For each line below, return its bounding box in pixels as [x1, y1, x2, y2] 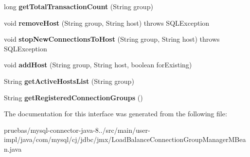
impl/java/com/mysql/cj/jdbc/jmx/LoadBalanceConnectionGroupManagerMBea [4, 134, 246, 144]
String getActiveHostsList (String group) [4, 76, 134, 86]
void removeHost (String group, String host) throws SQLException [4, 17, 210, 28]
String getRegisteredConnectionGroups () [4, 92, 143, 102]
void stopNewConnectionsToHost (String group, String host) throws [4, 34, 220, 44]
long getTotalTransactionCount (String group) [4, 1, 153, 11]
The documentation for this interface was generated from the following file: [4, 109, 227, 119]
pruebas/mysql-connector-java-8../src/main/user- [4, 125, 150, 135]
